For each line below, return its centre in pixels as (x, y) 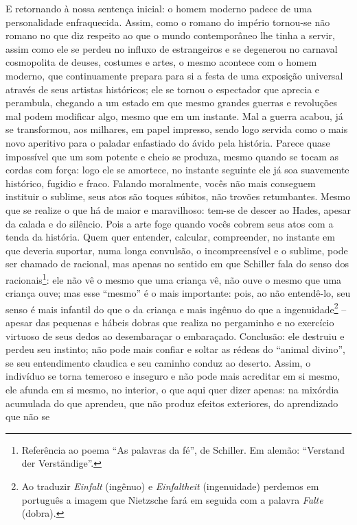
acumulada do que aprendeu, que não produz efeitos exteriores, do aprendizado (172, 403)
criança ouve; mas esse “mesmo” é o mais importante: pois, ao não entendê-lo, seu (178, 293)
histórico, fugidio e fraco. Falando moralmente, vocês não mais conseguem (161, 183)
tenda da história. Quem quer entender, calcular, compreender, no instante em (170, 237)
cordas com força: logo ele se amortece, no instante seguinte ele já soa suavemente (177, 170)
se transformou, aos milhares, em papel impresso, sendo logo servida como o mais (177, 129)
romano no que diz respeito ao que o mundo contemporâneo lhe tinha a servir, (170, 35)
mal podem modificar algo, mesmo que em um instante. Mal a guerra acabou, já (174, 115)
